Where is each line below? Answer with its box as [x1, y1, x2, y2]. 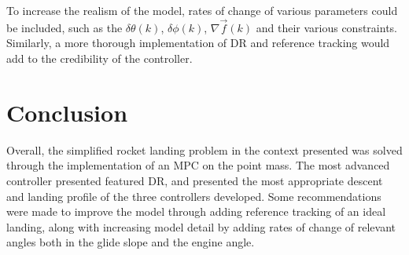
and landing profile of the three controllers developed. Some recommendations [6, 188, 381, 204]
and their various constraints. [256, 19, 397, 35]
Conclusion [6, 96, 128, 128]
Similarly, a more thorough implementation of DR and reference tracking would [6, 35, 390, 51]
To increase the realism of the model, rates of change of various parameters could [6, 2, 398, 18]
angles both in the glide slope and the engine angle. [6, 234, 255, 250]
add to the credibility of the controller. [6, 50, 193, 66]
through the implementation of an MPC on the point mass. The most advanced [6, 157, 390, 173]
